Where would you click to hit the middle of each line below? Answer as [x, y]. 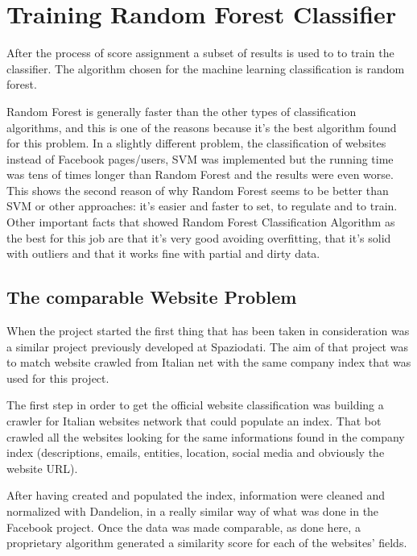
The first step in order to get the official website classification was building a [195, 405]
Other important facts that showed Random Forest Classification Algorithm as [201, 222]
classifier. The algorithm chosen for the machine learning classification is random [206, 68]
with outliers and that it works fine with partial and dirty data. [163, 253]
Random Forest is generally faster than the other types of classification [182, 111]
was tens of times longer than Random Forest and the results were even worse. [200, 174]
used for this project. [58, 378]
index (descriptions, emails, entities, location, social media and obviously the [196, 452]
